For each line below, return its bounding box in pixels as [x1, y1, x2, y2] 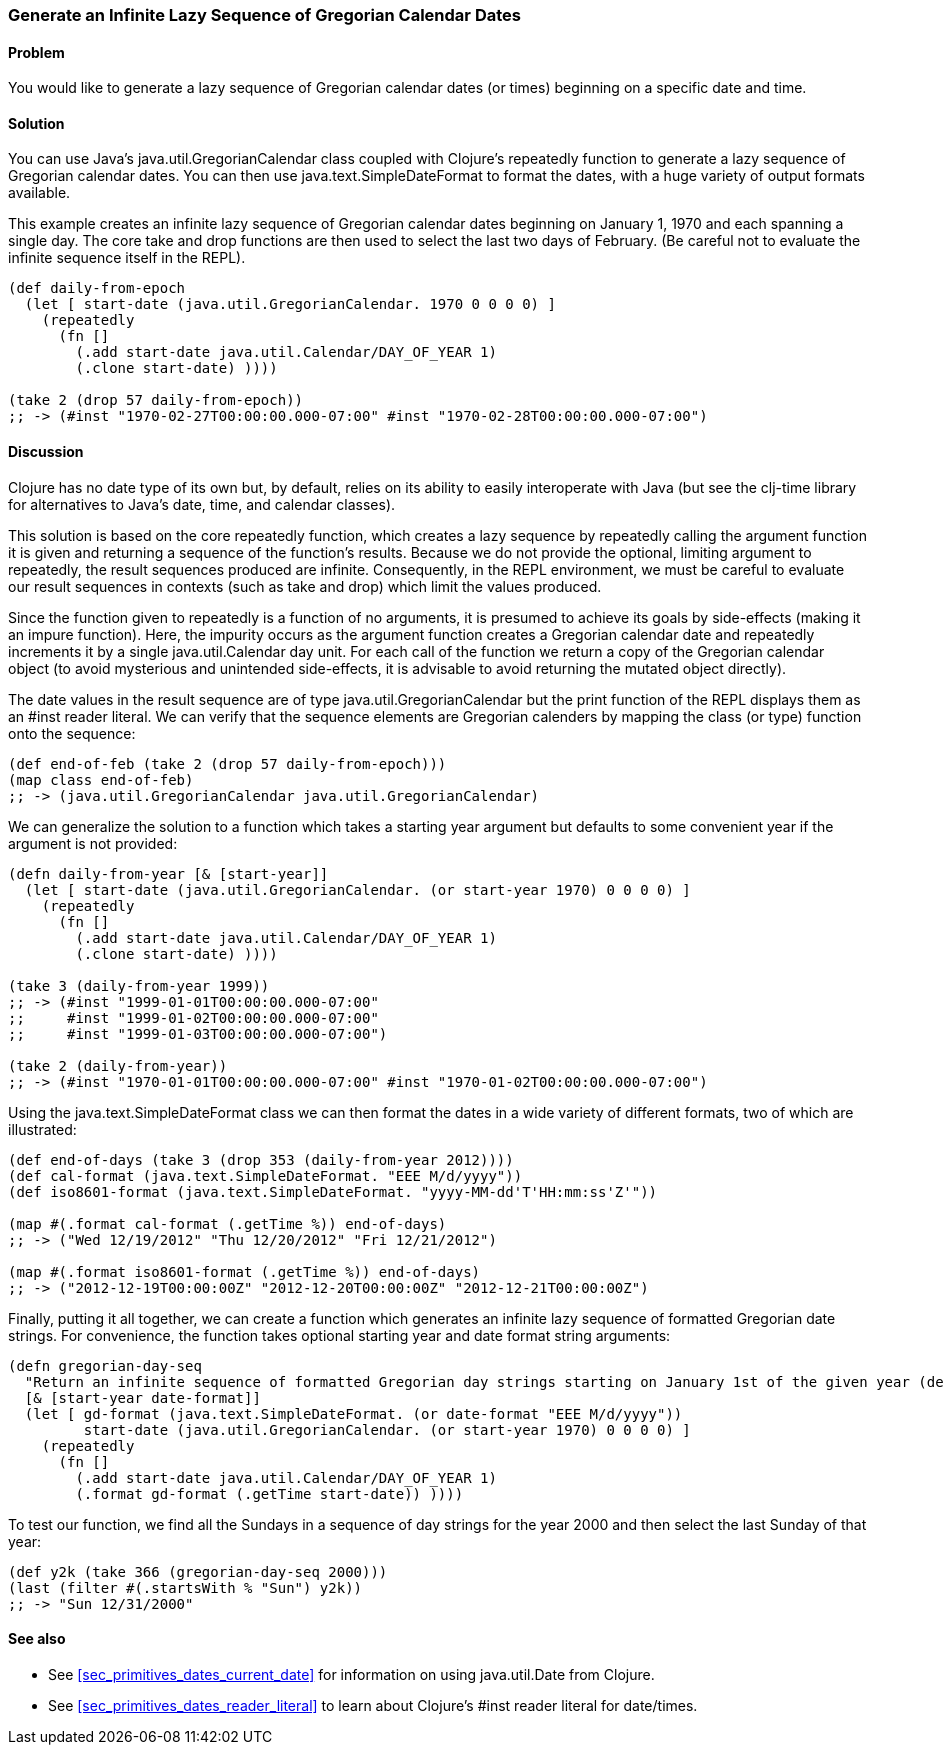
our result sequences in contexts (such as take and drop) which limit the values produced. [8, 577, 602, 595]
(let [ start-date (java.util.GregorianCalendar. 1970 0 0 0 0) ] [24, 296, 556, 313]
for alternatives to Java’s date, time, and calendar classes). [8, 495, 396, 513]
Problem [8, 43, 65, 61]
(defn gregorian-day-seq [8, 1357, 202, 1374]
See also [8, 1630, 66, 1648]
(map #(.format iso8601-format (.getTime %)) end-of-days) [8, 1263, 481, 1280]
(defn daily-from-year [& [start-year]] [8, 865, 329, 882]
